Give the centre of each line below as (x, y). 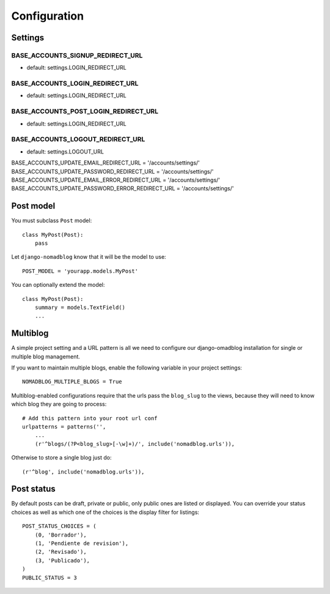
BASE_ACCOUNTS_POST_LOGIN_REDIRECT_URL (85, 111)
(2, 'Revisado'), (61, 552)
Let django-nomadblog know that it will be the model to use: (89, 257)
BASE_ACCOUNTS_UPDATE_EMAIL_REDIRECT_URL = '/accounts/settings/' (105, 163)
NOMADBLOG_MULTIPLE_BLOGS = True (72, 382)
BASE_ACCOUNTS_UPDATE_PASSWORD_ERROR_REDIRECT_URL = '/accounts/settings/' (123, 188)
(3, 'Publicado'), (62, 560)
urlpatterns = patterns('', (64, 426)
